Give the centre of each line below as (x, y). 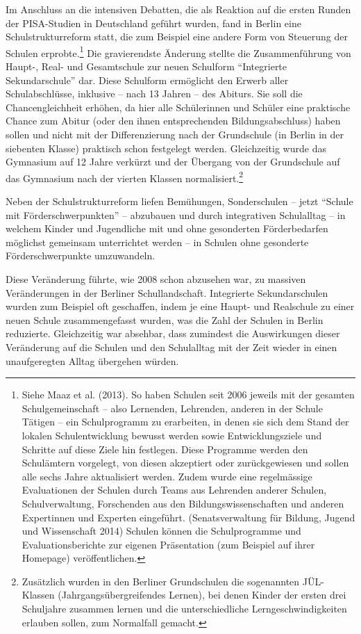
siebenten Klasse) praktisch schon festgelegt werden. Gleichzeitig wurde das (166, 148)
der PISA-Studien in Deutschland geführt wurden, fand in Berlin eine (153, 23)
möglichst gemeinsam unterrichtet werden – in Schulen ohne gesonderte (157, 242)
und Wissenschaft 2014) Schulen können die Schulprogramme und (161, 531)
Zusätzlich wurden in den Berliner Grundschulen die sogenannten (161, 581)
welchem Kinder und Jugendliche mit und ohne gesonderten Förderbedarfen (167, 228)
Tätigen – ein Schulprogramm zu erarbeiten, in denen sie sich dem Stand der (185, 422)
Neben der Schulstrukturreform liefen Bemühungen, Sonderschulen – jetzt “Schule (179, 201)
